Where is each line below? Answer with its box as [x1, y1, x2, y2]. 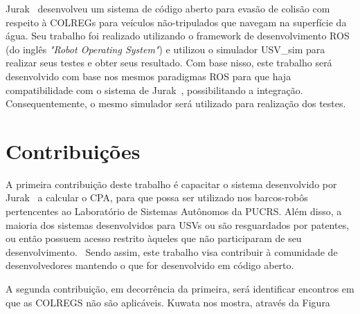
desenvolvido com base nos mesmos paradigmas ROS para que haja [6, 68, 291, 83]
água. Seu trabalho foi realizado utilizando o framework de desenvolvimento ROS [6, 28, 350, 43]
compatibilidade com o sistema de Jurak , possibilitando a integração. [6, 82, 303, 97]
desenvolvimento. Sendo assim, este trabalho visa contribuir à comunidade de [6, 244, 338, 259]
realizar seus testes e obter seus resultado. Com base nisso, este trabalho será [6, 55, 332, 70]
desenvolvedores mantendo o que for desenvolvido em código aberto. [6, 258, 294, 273]
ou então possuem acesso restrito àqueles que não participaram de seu [6, 231, 302, 246]
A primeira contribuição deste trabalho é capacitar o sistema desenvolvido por [6, 176, 337, 191]
